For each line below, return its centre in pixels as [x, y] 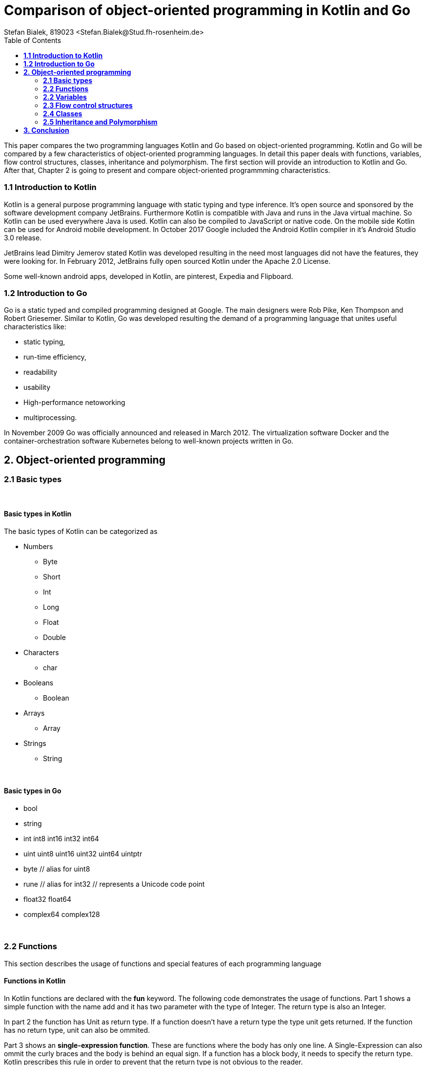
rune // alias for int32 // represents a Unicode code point [114, 884]
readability [41, 372]
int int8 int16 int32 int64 [61, 838]
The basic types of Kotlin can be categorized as [81, 531]
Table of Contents [33, 40]
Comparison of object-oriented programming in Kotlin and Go [207, 10]
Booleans [39, 682]
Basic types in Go [33, 791]
